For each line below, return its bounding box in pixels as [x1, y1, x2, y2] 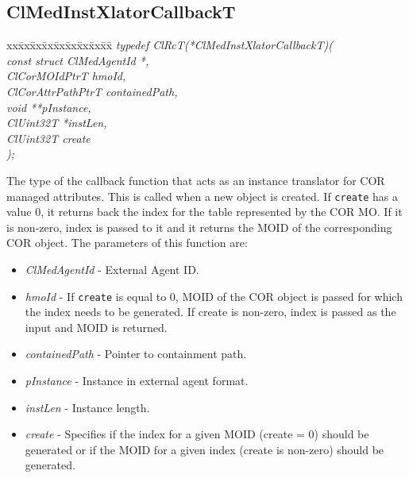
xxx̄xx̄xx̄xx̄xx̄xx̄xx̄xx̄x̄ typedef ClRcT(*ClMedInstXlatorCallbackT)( [6, 37, 333, 53]
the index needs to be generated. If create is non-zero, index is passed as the [25, 303, 396, 320]
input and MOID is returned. [25, 318, 168, 335]
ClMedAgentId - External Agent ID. [25, 260, 199, 277]
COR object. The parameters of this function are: [6, 234, 248, 251]
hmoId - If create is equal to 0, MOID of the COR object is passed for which [25, 287, 403, 304]
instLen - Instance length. [25, 399, 150, 415]
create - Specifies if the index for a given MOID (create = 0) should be [25, 426, 369, 442]
